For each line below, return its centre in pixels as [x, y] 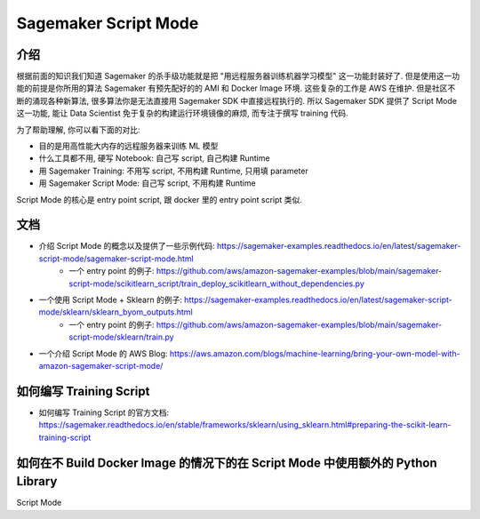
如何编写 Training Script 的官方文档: [104, 412]
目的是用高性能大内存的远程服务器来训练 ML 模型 [128, 146]
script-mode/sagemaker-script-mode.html [116, 259]
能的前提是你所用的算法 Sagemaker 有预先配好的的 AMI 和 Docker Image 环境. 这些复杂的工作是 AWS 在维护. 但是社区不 [236, 88]
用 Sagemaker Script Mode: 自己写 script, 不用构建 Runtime [148, 183]
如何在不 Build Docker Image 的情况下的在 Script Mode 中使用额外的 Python [227, 463]
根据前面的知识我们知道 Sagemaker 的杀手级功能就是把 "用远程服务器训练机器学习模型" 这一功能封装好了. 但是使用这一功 [238, 76]
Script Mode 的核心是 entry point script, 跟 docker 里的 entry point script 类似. [159, 199]
